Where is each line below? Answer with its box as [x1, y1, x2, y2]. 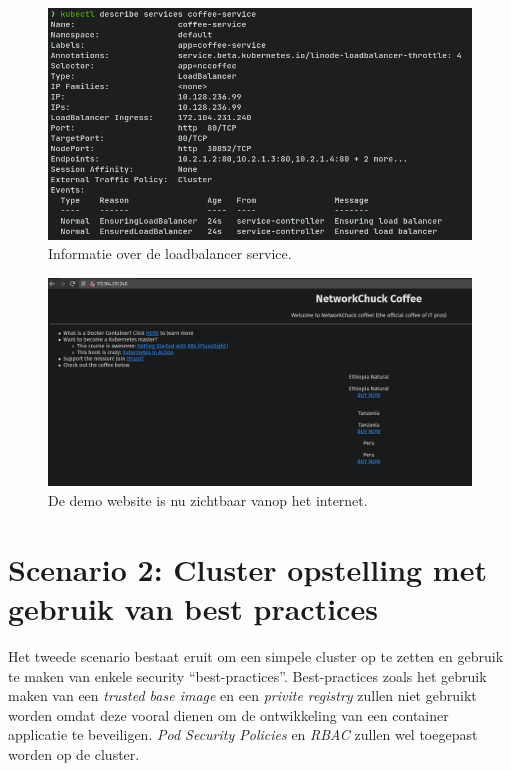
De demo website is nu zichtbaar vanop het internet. [48, 490, 368, 511]
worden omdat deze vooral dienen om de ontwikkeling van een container [8, 704, 449, 725]
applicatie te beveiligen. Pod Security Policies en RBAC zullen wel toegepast [8, 724, 478, 745]
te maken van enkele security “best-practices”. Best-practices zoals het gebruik [8, 665, 487, 686]
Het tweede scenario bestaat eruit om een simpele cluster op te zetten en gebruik [8, 645, 504, 666]
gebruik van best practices [8, 588, 378, 628]
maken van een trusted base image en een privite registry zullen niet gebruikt [8, 685, 477, 706]
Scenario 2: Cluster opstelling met [8, 548, 487, 589]
